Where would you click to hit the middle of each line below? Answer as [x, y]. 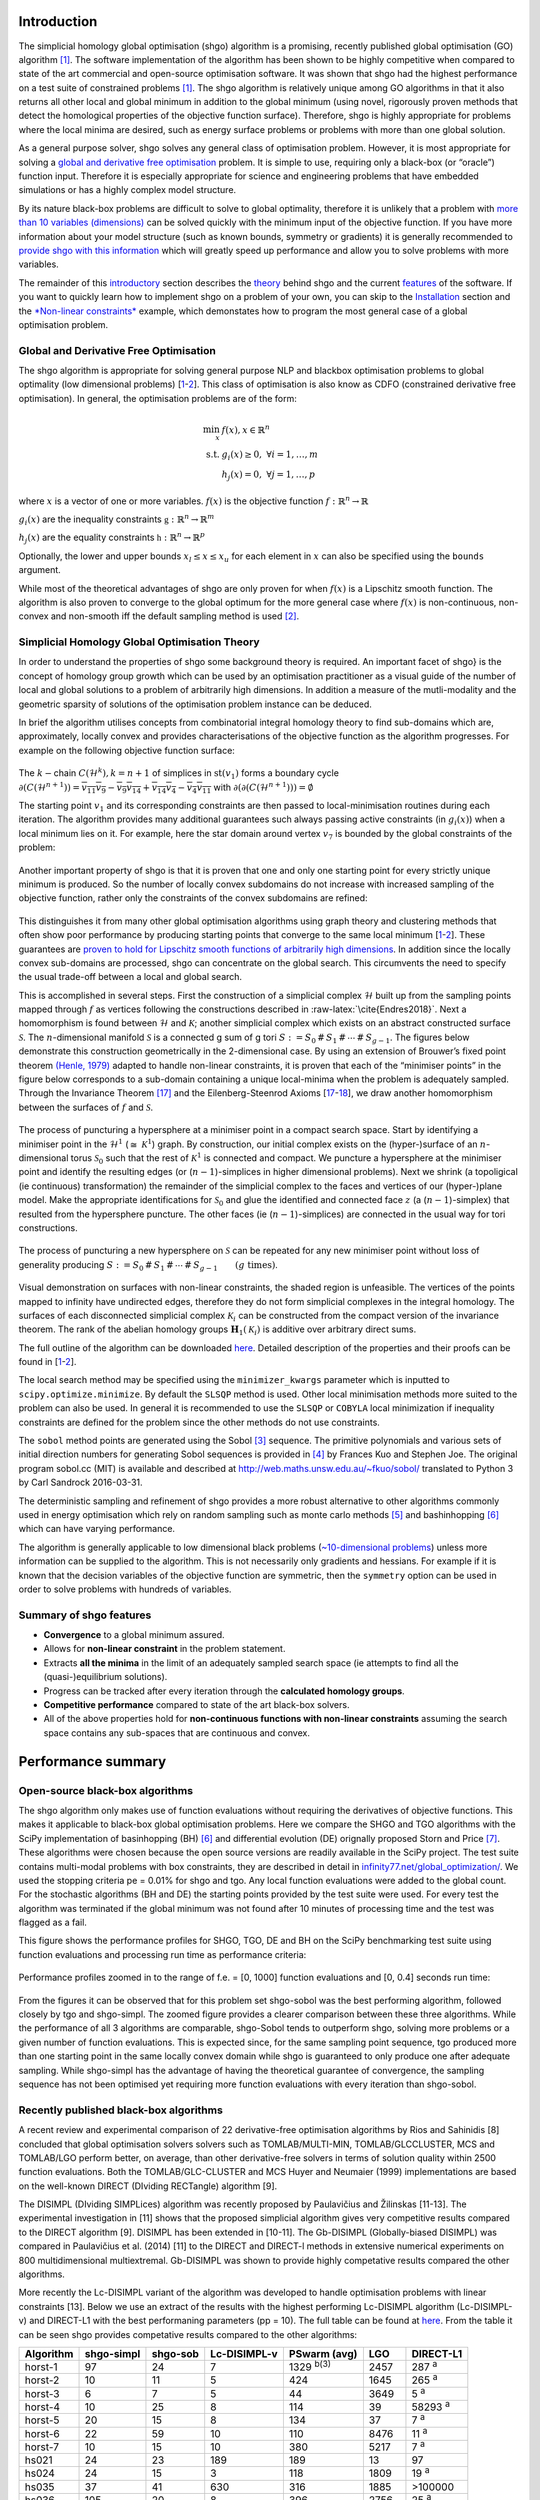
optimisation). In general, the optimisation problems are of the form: [157, 398]
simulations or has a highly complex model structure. [127, 190]
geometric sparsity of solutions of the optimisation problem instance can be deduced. [195, 704]
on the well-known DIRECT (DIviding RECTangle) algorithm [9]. [148, 2186]
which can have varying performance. [96, 1529]
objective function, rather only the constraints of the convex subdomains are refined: [193, 898]
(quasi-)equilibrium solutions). [105, 1677]
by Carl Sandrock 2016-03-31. [81, 1482]
